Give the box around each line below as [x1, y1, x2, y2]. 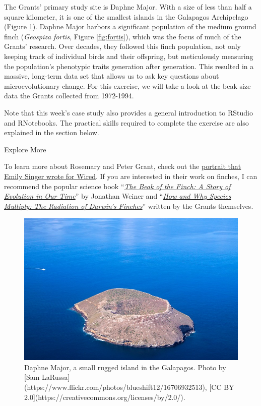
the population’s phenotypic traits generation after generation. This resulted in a [4, 61, 254, 71]
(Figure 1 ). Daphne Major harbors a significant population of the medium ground [4, 21, 256, 32]
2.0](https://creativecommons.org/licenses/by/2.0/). [24, 391, 185, 402]
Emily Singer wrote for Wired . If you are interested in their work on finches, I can [4, 170, 257, 181]
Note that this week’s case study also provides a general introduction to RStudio [4, 107, 253, 118]
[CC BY [209, 382, 234, 392]
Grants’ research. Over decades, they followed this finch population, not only [4, 41, 241, 51]
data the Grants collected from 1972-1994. [4, 90, 134, 101]
